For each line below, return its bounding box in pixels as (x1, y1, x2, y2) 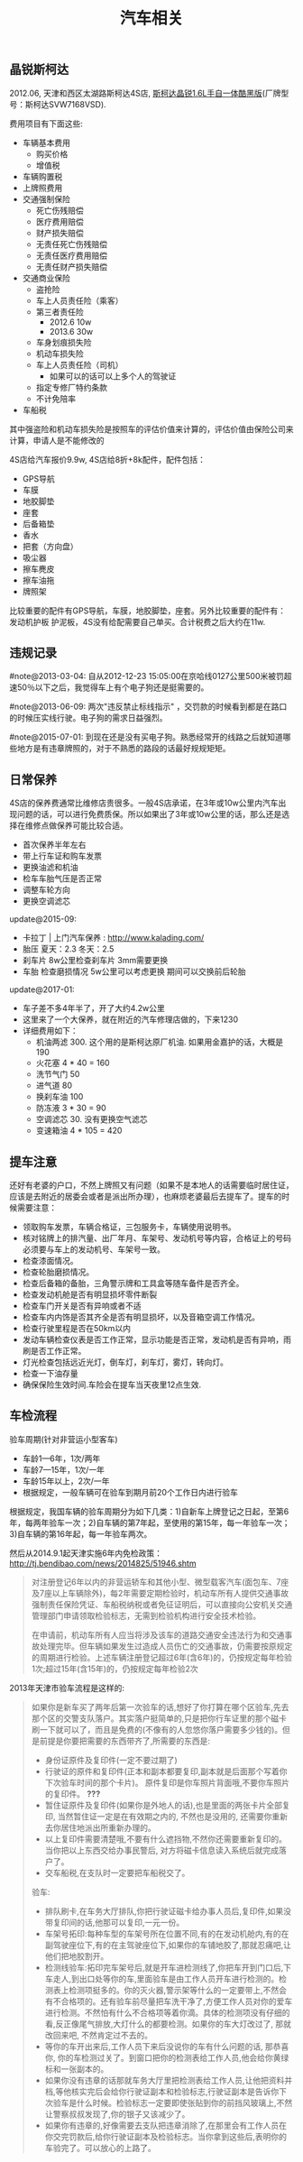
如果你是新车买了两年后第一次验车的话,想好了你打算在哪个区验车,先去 (31, 1701, 289, 1712)
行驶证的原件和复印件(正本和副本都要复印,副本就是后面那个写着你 (44, 1765, 288, 1777)
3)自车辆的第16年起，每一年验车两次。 (9, 1528, 152, 1539)
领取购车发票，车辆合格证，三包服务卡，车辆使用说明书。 (22, 1221, 236, 1232)
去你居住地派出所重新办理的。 (44, 1822, 156, 1833)
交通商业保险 (22, 272, 70, 283)
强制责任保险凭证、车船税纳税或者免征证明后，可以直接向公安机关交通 (31, 1598, 293, 1610)
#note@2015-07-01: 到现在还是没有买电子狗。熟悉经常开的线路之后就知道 (9, 731, 283, 742)
